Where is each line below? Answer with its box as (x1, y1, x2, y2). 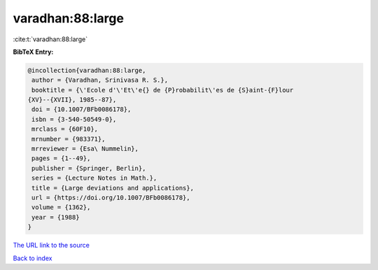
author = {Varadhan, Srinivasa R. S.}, (31, 76, 168, 84)
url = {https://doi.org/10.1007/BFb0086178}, (31, 194, 190, 201)
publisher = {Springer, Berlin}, (31, 164, 146, 172)
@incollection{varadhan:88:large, (27, 66, 146, 74)
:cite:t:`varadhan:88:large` (13, 35, 87, 43)
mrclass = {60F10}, (31, 125, 98, 133)
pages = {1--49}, (31, 155, 91, 162)
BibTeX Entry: (13, 48, 54, 56)
